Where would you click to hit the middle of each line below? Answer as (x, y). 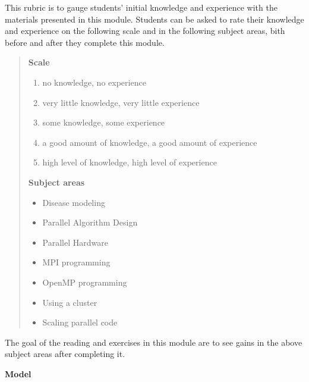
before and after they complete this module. (85, 42)
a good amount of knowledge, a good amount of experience (150, 142)
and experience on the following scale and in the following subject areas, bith (145, 31)
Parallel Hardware (75, 242)
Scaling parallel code (80, 322)
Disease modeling (74, 202)
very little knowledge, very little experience (121, 102)
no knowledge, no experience (94, 82)
